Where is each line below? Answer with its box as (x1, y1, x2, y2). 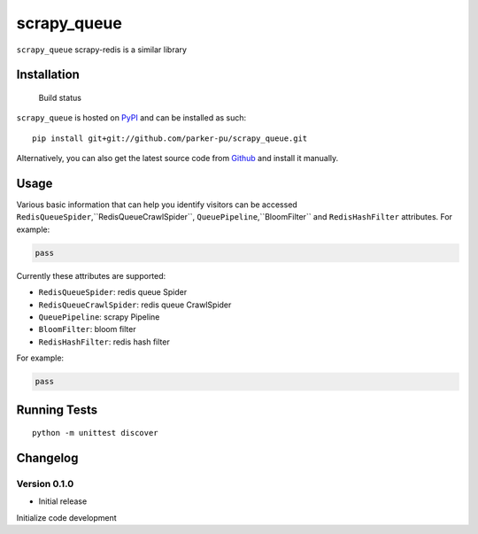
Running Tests (16, 402, 97, 417)
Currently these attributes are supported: (16, 270, 166, 281)
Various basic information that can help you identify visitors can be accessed (16, 199, 298, 210)
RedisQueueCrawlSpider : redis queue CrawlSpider (38, 299, 232, 310)
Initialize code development (16, 512, 117, 522)
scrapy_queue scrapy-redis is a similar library (16, 44, 188, 55)
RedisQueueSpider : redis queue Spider (38, 287, 188, 298)
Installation (16, 67, 80, 82)
